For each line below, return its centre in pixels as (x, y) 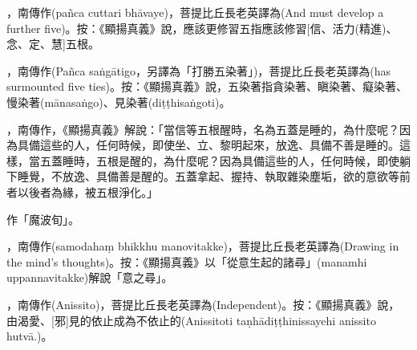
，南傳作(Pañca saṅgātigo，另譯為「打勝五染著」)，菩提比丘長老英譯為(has (199, 70)
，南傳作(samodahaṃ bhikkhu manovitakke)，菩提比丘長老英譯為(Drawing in (203, 246)
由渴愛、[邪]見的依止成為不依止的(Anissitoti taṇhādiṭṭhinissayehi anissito (191, 320)
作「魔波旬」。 (43, 219)
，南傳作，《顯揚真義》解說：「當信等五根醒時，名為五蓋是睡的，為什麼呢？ (203, 129)
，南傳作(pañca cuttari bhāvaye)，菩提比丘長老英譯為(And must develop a (195, 12)
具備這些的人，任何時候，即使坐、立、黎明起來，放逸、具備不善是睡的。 (208, 145)
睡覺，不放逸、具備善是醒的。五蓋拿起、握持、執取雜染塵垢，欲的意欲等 (208, 176)
